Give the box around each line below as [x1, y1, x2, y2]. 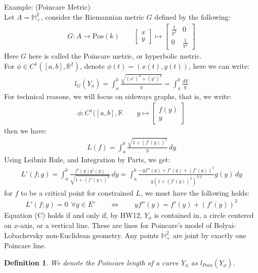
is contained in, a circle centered [154, 209, 254, 220]
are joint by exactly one [173, 230, 246, 240]
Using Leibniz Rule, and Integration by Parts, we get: [4, 154, 170, 165]
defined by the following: [154, 11, 231, 22]
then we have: [4, 125, 47, 136]
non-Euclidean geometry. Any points [46, 230, 159, 240]
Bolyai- [214, 220, 236, 231]
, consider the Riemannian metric [40, 11, 144, 22]
